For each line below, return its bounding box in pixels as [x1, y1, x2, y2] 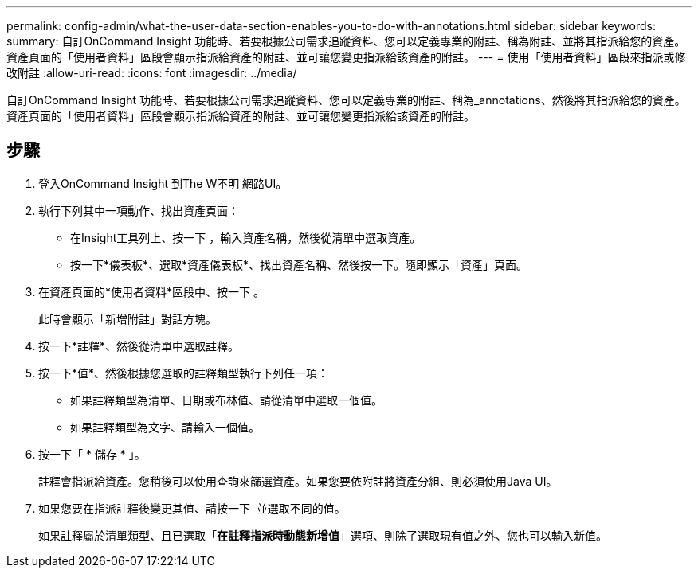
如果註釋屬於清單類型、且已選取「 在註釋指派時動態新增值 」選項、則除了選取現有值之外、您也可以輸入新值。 [38, 528, 607, 542]
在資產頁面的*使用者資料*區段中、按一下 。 [38, 284, 265, 299]
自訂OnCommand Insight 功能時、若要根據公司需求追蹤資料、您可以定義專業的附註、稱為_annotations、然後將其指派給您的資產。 [6, 93, 686, 107]
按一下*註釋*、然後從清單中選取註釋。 [38, 338, 240, 353]
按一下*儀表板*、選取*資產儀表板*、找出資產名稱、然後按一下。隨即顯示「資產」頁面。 [70, 257, 528, 271]
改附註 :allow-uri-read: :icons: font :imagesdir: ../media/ [6, 66, 297, 80]
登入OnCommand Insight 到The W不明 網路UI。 [38, 176, 288, 190]
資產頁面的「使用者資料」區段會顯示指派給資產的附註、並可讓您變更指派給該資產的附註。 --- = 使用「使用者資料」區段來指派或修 [6, 50, 686, 64]
